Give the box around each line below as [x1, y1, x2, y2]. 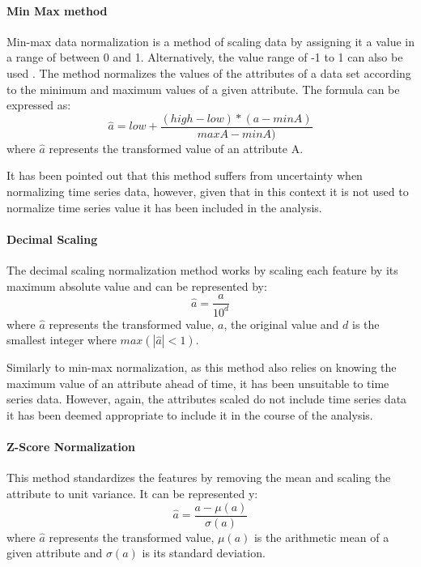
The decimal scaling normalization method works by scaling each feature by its [6, 262, 398, 278]
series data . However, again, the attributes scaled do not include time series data [6, 390, 407, 407]
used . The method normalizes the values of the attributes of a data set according [6, 64, 411, 81]
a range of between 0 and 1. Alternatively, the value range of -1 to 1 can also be [6, 49, 403, 66]
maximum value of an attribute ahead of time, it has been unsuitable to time [6, 374, 389, 391]
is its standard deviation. [142, 544, 266, 561]
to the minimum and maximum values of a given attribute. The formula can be [6, 80, 400, 97]
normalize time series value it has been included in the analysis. [6, 198, 322, 215]
